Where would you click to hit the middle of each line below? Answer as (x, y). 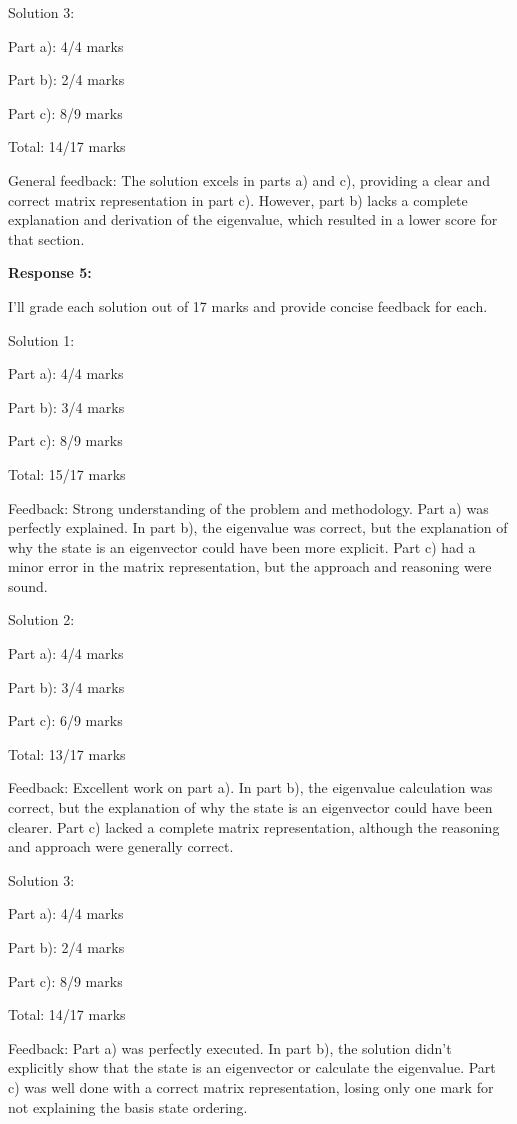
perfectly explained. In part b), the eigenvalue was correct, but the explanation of (258, 527)
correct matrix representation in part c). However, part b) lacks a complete (238, 199)
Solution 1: (41, 339)
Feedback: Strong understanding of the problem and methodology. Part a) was (248, 507)
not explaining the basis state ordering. (128, 1106)
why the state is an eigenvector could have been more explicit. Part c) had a (242, 546)
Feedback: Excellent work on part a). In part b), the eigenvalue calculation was (250, 787)
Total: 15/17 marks (67, 473)
